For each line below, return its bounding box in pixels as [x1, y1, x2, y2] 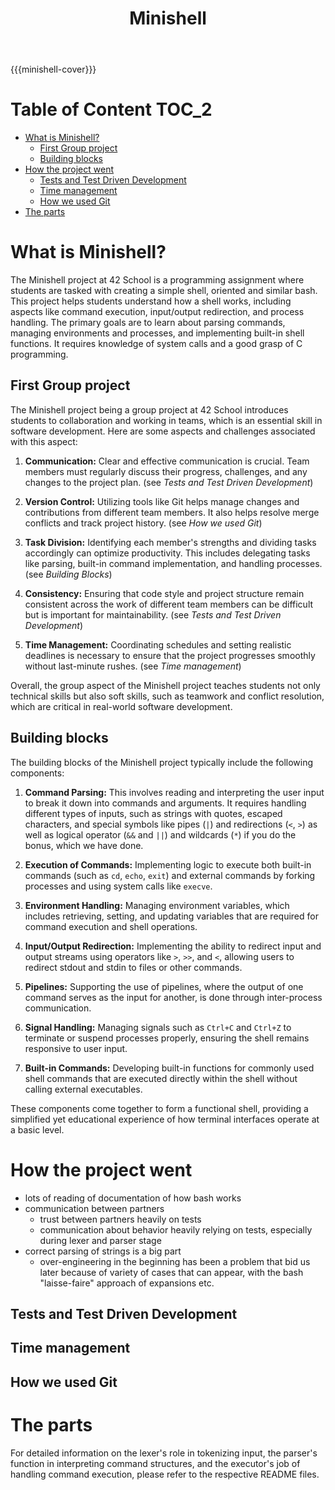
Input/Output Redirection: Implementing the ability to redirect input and [24, 940, 322, 952]
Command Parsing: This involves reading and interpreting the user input [24, 786, 325, 798]
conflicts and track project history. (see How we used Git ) [24, 517, 263, 529]
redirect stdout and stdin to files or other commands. [24, 961, 243, 973]
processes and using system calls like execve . [24, 880, 213, 892]
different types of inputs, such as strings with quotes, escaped [24, 807, 283, 819]
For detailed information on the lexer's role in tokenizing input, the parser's [10, 1447, 318, 1459]
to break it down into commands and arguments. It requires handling [24, 797, 307, 809]
